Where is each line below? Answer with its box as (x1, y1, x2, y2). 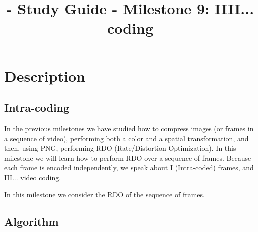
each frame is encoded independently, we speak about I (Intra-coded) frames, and (4, 162, 254, 173)
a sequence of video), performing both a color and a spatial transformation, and (4, 133, 249, 143)
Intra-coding (4, 100, 70, 115)
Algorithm (4, 213, 59, 229)
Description (4, 65, 86, 86)
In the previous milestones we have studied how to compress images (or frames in (4, 123, 254, 133)
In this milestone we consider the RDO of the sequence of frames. (4, 189, 205, 199)
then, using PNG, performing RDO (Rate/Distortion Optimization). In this (4, 143, 236, 153)
